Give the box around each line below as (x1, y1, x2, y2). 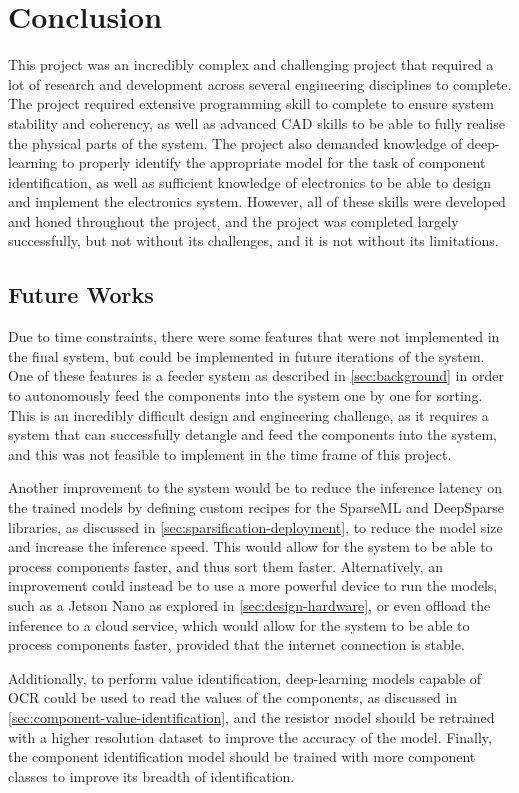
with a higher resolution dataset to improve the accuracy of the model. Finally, (8, 726, 492, 747)
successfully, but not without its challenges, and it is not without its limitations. (8, 230, 499, 251)
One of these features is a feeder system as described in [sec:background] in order (8, 365, 504, 386)
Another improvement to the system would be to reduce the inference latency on (8, 477, 503, 498)
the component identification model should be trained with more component (8, 746, 476, 767)
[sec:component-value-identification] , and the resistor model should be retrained (8, 706, 495, 727)
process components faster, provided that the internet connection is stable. (8, 634, 465, 655)
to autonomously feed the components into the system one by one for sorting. (8, 385, 483, 406)
